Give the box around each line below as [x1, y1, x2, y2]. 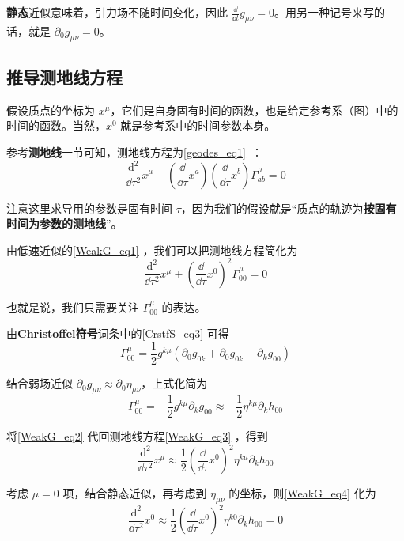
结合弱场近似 [6, 375, 73, 392]
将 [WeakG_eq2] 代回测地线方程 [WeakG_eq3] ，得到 [6, 427, 268, 444]
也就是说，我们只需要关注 [6, 298, 139, 315]
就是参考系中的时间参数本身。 [120, 117, 276, 134]
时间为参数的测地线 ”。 [6, 215, 123, 232]
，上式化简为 [141, 375, 208, 392]
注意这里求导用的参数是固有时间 [6, 199, 172, 216]
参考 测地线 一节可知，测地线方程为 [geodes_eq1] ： [6, 143, 263, 160]
